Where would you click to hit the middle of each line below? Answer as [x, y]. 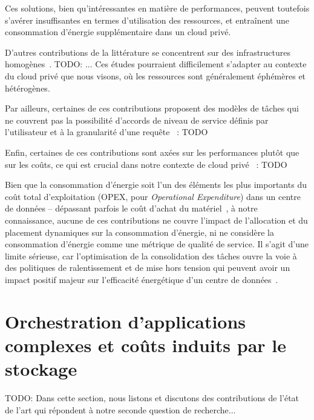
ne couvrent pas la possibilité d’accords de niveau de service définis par [137, 120]
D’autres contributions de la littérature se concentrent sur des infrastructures [148, 52]
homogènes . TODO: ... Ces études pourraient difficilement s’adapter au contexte [156, 64]
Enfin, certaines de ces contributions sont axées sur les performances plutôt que [152, 152]
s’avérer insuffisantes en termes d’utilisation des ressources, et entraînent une [147, 20]
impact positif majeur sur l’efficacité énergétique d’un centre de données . [142, 279]
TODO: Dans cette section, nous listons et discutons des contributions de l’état [152, 397]
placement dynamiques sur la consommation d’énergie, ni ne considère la [139, 232]
